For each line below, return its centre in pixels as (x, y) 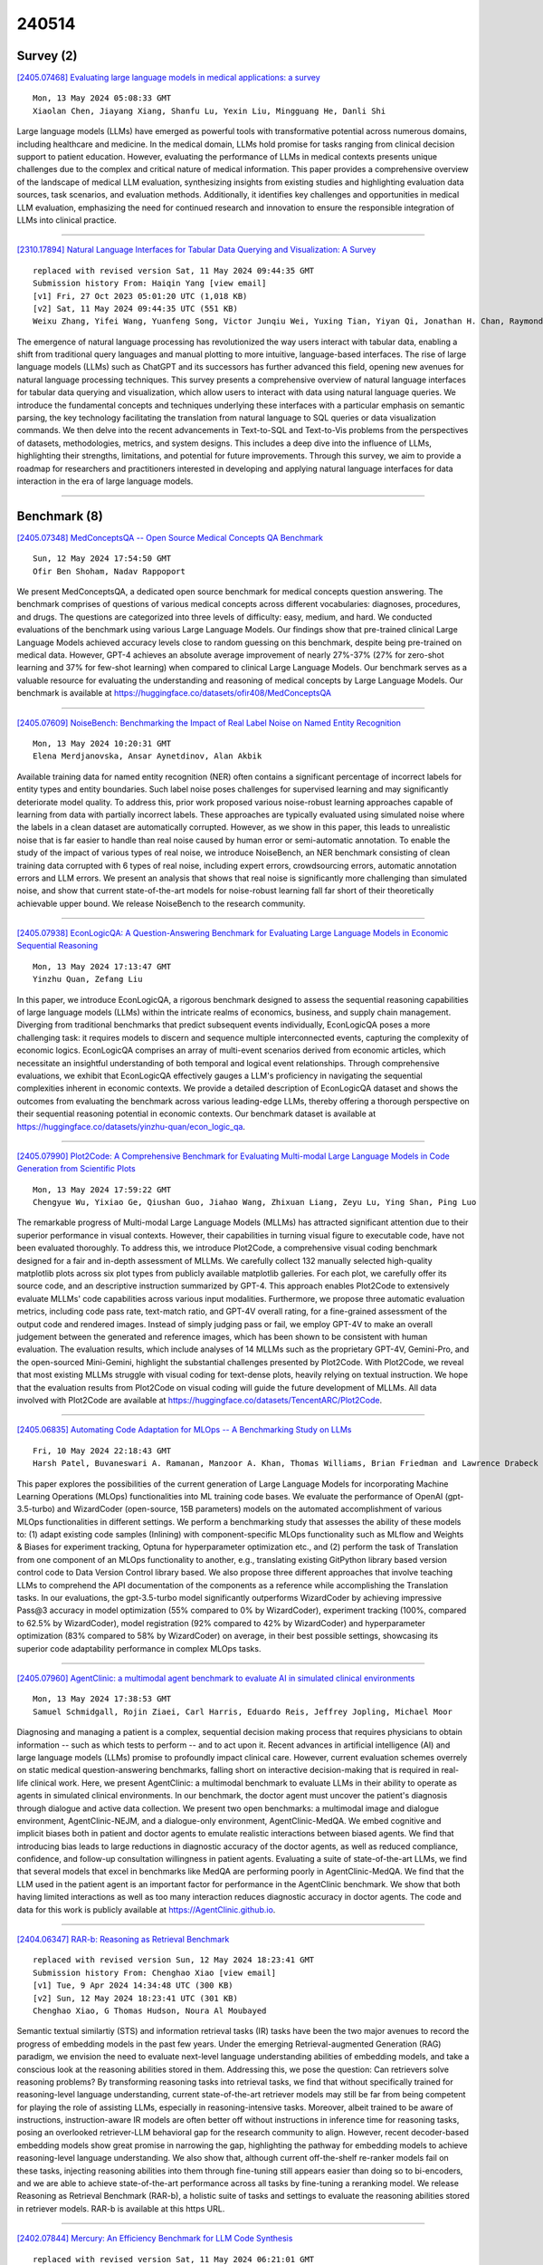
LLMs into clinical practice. (67, 220)
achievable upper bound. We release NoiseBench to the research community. (161, 903)
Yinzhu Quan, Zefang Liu (88, 979)
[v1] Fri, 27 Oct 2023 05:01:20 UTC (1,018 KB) (140, 296)
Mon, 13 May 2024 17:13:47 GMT (102, 966)
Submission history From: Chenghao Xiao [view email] (154, 1972)
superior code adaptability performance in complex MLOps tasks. (139, 1648)
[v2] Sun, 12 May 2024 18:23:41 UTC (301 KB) (136, 1998)
